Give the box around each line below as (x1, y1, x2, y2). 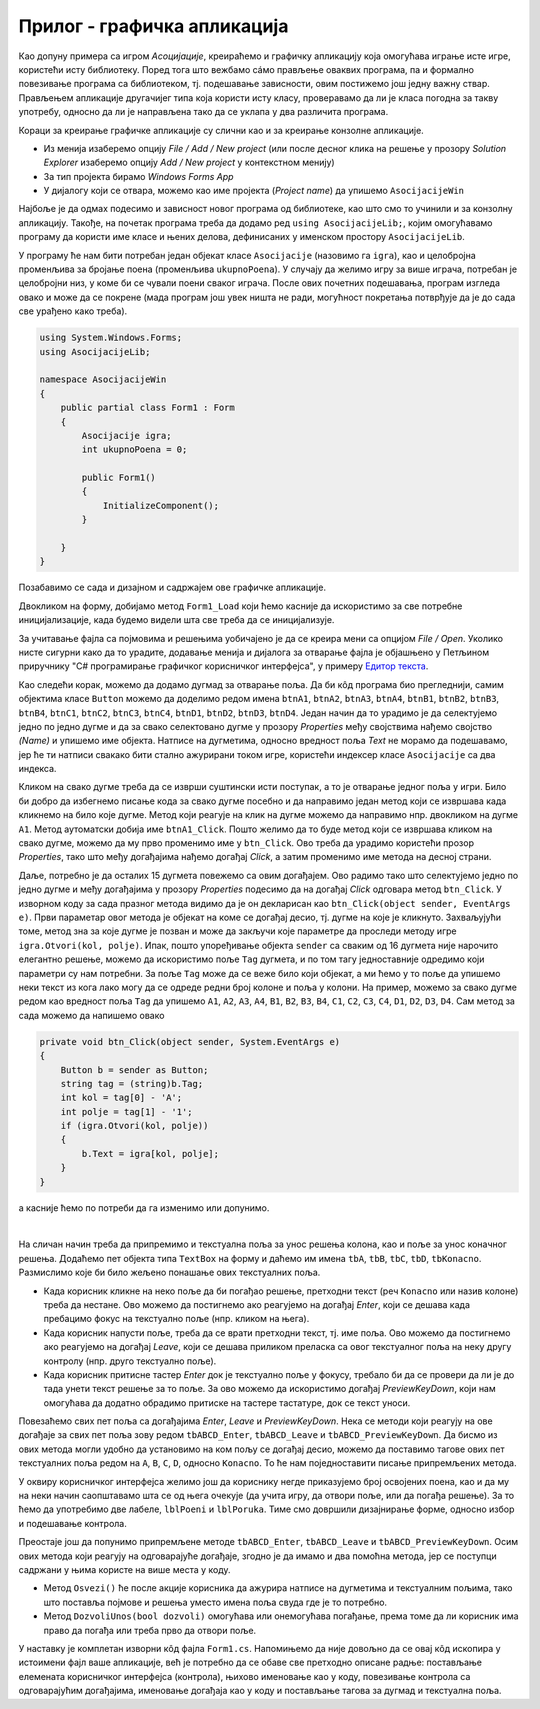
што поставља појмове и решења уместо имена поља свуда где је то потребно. (43, 1596, 388, 1608)
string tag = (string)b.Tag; (60, 1078, 204, 1089)
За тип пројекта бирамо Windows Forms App (43, 170, 234, 182)
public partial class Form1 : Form (60, 402, 235, 414)
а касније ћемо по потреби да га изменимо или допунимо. (18, 1201, 270, 1214)
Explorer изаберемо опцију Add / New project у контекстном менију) (43, 156, 335, 169)
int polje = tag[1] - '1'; (60, 1106, 194, 1117)
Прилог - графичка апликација (18, 15, 289, 37)
